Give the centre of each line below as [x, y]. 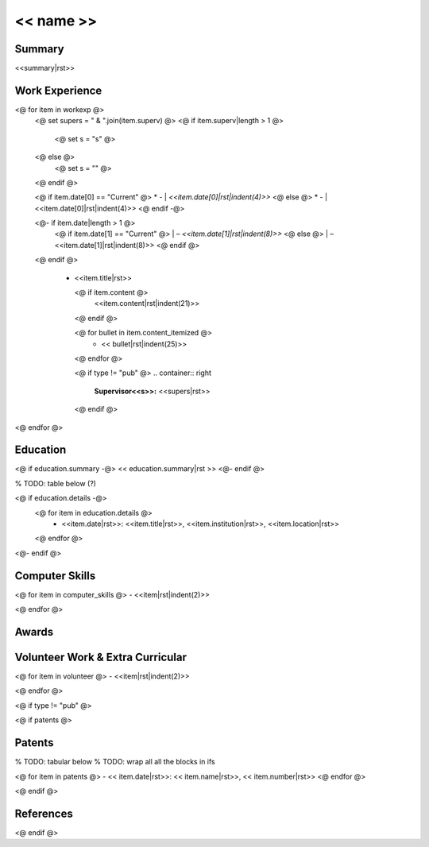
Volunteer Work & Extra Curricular [100, 657]
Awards [34, 632]
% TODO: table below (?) [56, 483]
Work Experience [58, 90]
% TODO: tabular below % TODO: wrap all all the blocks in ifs [115, 762]
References [44, 813]
